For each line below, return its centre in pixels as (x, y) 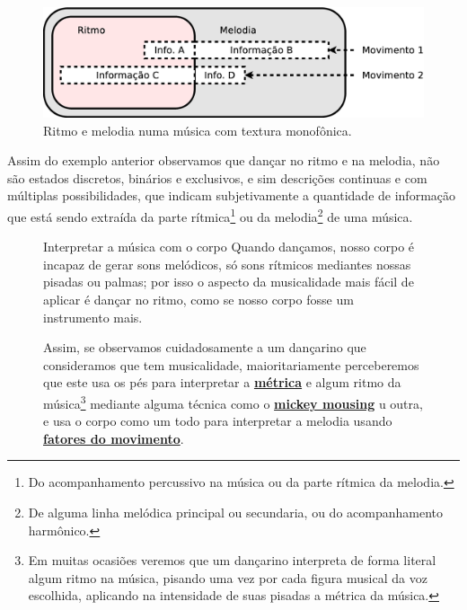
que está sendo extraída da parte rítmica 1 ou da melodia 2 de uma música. (210, 215)
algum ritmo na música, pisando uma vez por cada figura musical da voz (228, 577)
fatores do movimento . (114, 438)
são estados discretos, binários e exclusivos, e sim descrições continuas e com (217, 177)
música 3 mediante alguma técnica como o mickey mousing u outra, (233, 402)
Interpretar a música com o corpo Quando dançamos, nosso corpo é (229, 247)
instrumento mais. (93, 317)
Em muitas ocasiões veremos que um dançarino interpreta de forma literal (232, 560)
